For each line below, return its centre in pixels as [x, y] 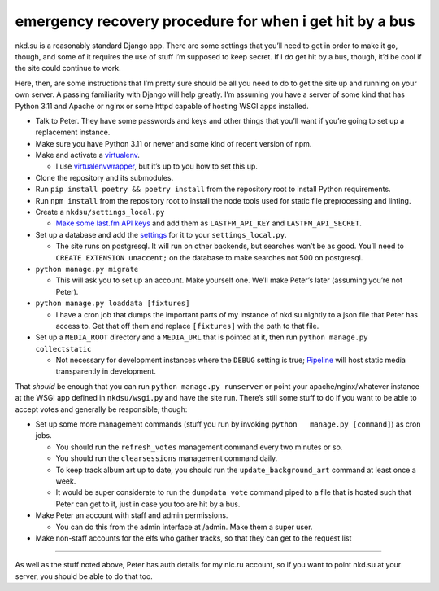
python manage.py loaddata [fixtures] [113, 304]
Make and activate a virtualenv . [87, 155]
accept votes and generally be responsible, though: [101, 409]
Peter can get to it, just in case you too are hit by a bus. [148, 504]
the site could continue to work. [68, 68]
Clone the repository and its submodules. [104, 177]
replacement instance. [73, 132]
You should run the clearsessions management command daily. [167, 458]
